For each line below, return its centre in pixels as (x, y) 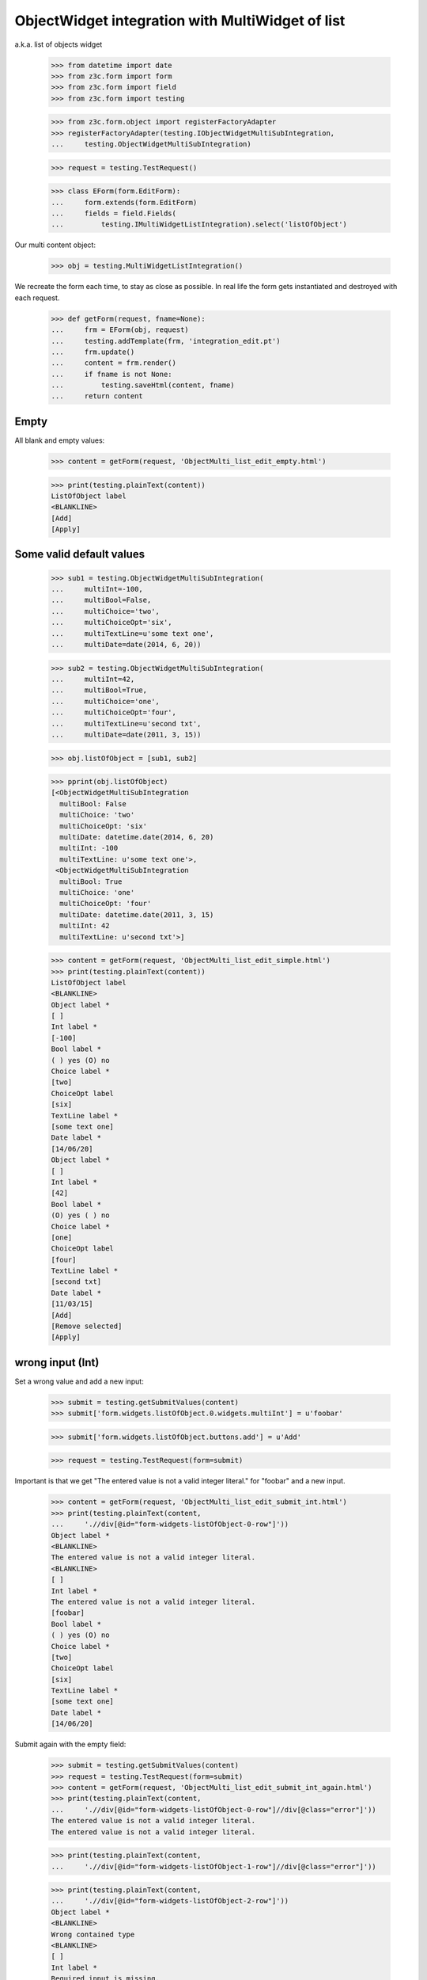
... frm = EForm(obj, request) (120, 330)
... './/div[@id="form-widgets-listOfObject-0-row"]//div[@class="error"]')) (214, 1809)
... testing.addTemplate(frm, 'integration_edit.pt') (166, 341)
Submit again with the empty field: (70, 1744)
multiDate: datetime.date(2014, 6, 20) (137, 837)
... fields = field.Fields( (114, 213)
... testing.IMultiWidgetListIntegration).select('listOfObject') (199, 225)
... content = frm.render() (114, 363)
